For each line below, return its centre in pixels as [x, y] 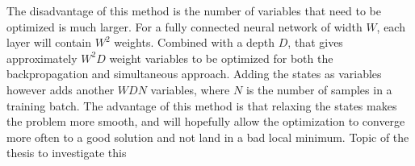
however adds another [61, 89]
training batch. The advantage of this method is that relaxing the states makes [202, 105]
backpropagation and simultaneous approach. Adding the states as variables [194, 74]
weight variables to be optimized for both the [221, 58]
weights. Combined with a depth [195, 42]
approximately [42, 58]
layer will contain [49, 42]
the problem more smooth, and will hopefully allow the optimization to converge [206, 121]
